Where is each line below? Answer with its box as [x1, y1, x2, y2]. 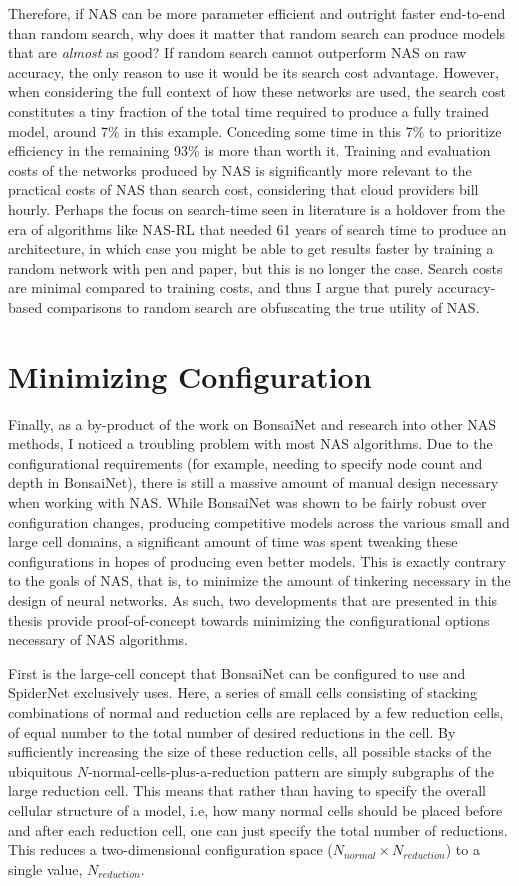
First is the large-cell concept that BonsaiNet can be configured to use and [8, 662, 466, 683]
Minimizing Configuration [8, 355, 372, 396]
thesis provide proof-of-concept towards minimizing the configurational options [8, 609, 490, 630]
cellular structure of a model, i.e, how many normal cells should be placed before [8, 799, 503, 820]
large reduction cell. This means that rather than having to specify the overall [8, 780, 486, 801]
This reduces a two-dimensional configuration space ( [8, 839, 333, 860]
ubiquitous [8, 760, 73, 781]
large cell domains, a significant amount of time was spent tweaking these [8, 531, 458, 552]
